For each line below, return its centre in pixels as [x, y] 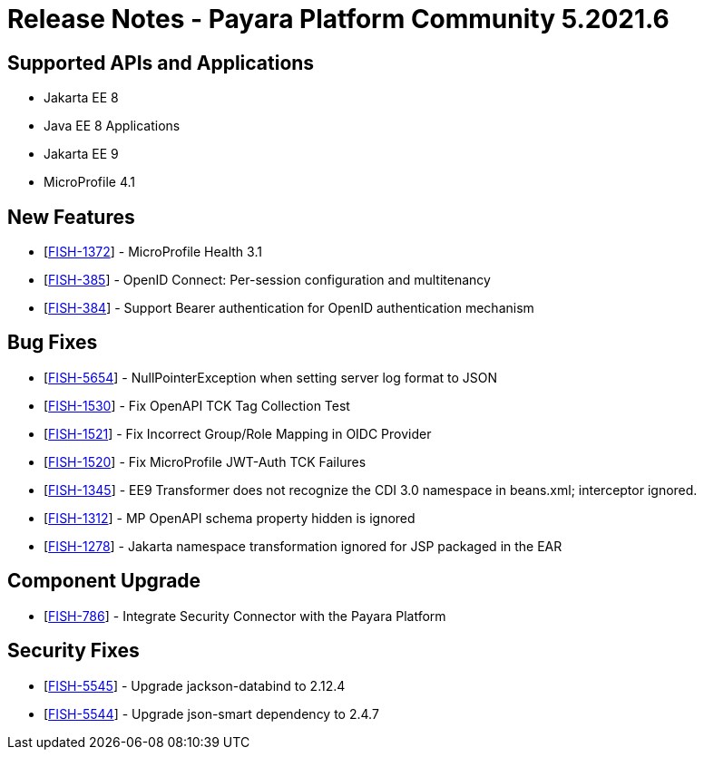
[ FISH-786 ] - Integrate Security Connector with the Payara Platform [245, 616]
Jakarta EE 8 [81, 98]
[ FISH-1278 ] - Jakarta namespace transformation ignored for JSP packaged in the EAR [303, 546]
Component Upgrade [104, 581]
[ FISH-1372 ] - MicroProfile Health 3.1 [153, 252]
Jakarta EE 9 [81, 154]
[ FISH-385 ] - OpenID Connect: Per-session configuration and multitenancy [267, 280]
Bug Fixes [53, 343]
